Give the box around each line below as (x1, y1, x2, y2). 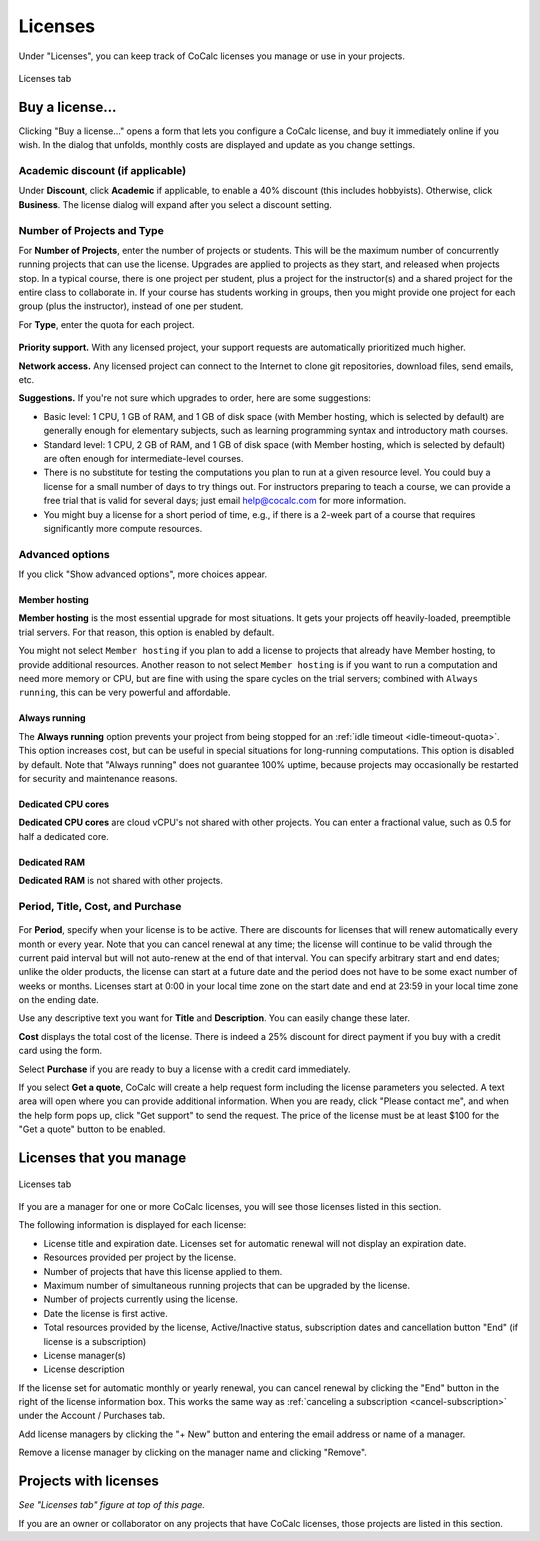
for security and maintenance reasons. (18, 772, 178, 784)
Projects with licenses (18, 1473, 160, 1490)
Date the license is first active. (43, 1307, 169, 1319)
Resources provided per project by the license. (43, 1251, 237, 1264)
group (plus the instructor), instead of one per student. (18, 300, 244, 312)
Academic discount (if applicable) (18, 164, 187, 177)
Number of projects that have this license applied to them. (43, 1265, 283, 1277)
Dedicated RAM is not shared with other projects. (18, 875, 224, 887)
